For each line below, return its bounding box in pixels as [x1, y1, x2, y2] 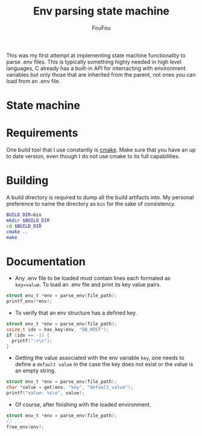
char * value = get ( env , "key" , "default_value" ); [6, 385, 134, 391]
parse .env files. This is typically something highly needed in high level [6, 58, 182, 65]
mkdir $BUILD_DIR [6, 217, 50, 223]
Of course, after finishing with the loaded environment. [14, 401, 151, 408]
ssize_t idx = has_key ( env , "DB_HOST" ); [6, 326, 110, 333]
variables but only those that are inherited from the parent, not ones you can [6, 71, 196, 78]
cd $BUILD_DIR [6, 223, 42, 229]
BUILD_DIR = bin [6, 212, 42, 218]
